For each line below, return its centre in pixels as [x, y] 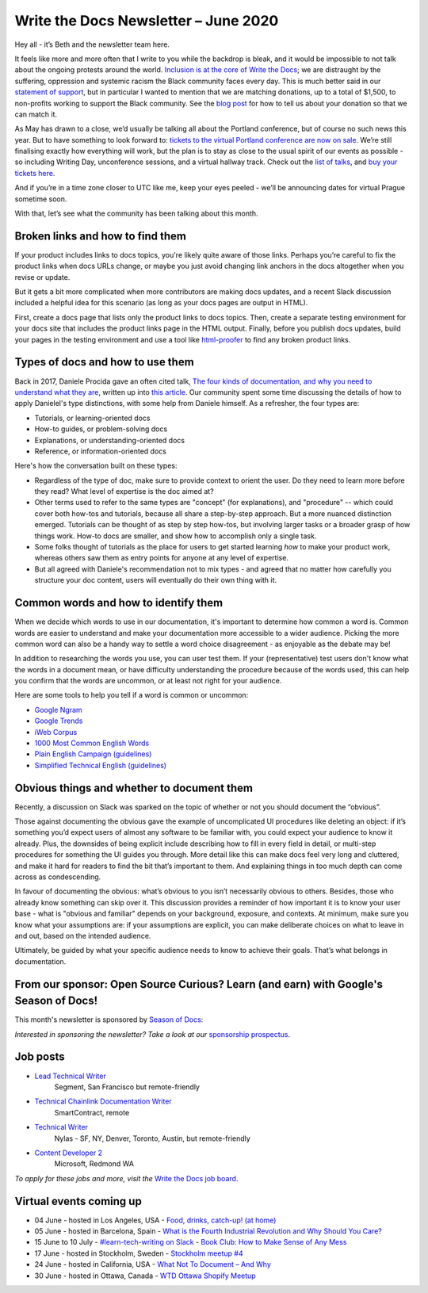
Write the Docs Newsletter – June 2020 [147, 21]
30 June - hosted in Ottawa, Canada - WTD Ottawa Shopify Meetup [145, 1276]
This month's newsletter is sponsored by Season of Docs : [109, 1019]
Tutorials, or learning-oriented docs [92, 418]
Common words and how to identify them [119, 603]
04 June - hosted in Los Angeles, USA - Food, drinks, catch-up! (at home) [155, 1220]
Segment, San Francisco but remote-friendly [127, 1087]
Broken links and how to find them [100, 236]
